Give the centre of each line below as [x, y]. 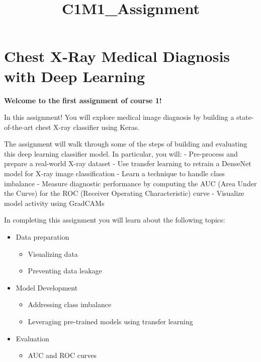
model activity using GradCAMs [54, 203]
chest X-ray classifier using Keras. [88, 127]
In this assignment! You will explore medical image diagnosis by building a [119, 117]
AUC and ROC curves [62, 355]
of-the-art [19, 127]
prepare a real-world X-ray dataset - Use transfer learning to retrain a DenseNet [128, 163]
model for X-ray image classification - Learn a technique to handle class [114, 173]
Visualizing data [53, 254]
